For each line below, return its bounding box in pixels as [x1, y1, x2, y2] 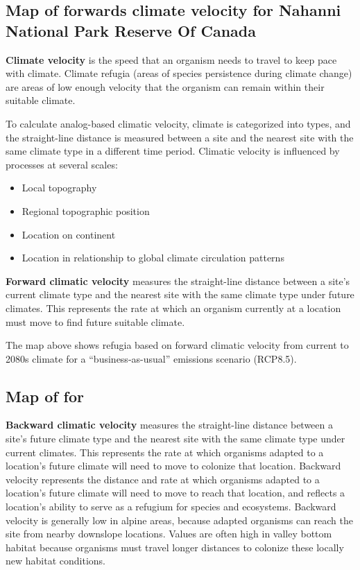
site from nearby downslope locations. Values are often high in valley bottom [6, 526, 332, 541]
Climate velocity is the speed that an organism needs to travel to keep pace [6, 52, 337, 67]
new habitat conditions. [6, 553, 105, 568]
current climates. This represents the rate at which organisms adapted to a [6, 444, 324, 459]
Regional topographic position [22, 203, 150, 218]
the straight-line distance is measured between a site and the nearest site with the [6, 130, 354, 144]
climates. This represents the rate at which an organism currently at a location [6, 300, 341, 315]
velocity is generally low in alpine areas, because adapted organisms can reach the [6, 512, 354, 527]
